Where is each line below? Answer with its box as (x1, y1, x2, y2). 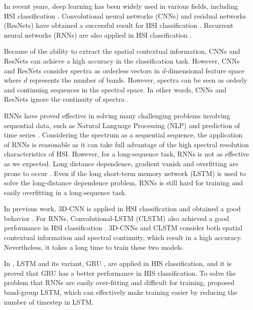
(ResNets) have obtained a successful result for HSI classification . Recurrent (4, 20, 233, 30)
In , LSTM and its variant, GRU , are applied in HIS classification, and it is (4, 258, 232, 268)
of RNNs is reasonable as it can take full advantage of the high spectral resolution (4, 139, 249, 149)
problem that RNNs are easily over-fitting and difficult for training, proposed (4, 277, 235, 288)
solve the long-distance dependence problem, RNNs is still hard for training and (4, 177, 243, 188)
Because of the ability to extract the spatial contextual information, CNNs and (4, 46, 240, 56)
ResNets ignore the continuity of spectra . (4, 94, 129, 104)
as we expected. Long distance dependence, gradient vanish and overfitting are (4, 158, 239, 168)
